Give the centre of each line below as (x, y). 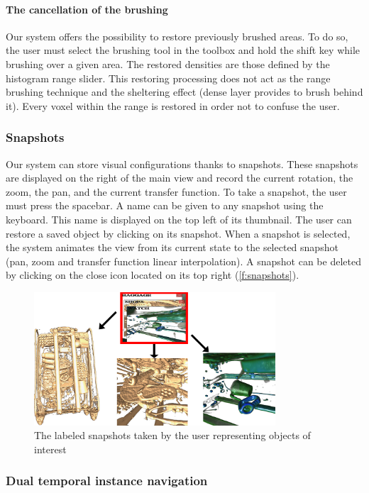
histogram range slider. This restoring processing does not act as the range (168, 78)
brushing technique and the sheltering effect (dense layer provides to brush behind (184, 92)
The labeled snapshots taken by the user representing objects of (172, 435)
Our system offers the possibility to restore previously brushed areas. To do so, (177, 36)
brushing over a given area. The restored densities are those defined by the (168, 63)
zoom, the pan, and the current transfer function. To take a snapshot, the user (176, 191)
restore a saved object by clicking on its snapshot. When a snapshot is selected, (178, 233)
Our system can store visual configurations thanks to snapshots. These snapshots (182, 164)
